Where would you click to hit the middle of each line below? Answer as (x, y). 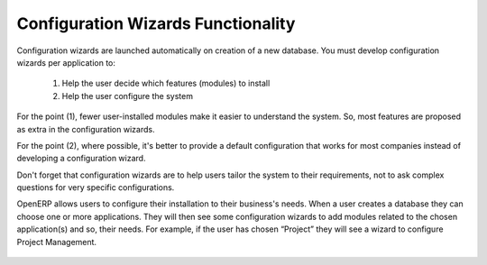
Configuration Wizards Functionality (156, 23)
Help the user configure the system (128, 96)
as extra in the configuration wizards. (86, 129)
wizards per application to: (66, 62)
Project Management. (57, 242)
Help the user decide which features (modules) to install (166, 83)
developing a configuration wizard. (81, 159)
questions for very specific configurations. (96, 187)
